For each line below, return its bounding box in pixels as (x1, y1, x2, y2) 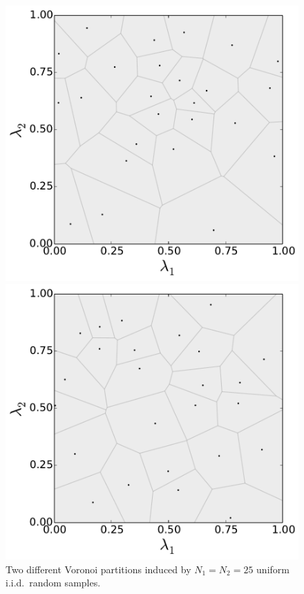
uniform (256, 561, 289, 576)
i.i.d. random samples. (6, 575, 101, 590)
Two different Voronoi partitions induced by (6, 561, 191, 576)
